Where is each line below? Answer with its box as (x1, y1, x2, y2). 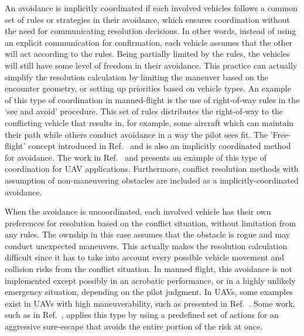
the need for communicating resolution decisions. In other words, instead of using (5, 25, 296, 37)
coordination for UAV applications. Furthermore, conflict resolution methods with (5, 162, 299, 175)
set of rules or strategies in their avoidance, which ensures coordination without (5, 13, 290, 25)
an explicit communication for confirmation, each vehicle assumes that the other (5, 36, 293, 48)
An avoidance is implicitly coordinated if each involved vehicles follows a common (5, 2, 298, 13)
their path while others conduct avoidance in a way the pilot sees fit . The (5, 128, 268, 140)
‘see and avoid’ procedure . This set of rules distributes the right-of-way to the (5, 105, 283, 117)
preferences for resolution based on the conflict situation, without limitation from (5, 216, 296, 229)
